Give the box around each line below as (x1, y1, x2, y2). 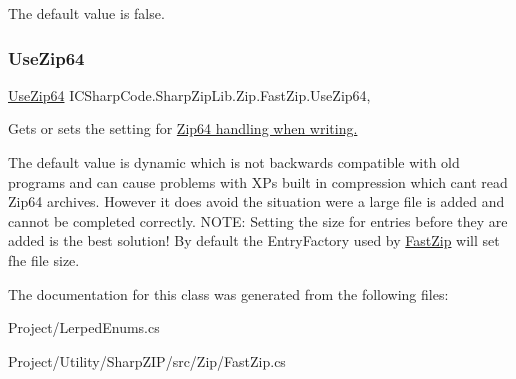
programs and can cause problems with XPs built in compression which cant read (8, 171, 508, 192)
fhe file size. (8, 249, 80, 270)
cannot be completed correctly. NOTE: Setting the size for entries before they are (8, 210, 508, 231)
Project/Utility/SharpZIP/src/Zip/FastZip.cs (8, 350, 286, 371)
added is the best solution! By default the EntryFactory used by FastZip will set (8, 230, 500, 251)
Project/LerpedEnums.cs (8, 317, 160, 338)
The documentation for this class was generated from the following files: (8, 283, 449, 304)
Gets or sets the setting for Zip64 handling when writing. (8, 118, 358, 139)
